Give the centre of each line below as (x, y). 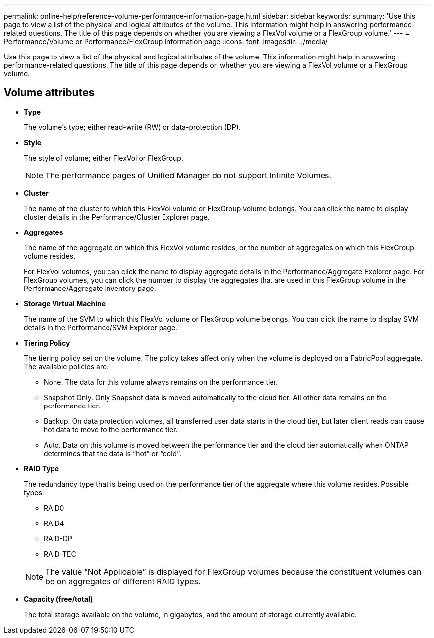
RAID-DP (58, 538)
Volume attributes (49, 93)
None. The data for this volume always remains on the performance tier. (161, 382)
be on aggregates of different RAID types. (123, 581)
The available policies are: (66, 366)
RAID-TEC (60, 554)
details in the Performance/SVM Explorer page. (101, 327)
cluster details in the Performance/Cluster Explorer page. (117, 217)
